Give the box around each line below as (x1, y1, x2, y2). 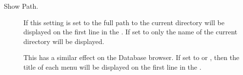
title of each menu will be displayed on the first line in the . (23, 61, 202, 72)
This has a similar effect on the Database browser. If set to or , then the (23, 52, 240, 62)
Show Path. (4, 1, 39, 11)
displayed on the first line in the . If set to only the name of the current (23, 27, 238, 37)
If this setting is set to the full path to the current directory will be (23, 17, 224, 27)
